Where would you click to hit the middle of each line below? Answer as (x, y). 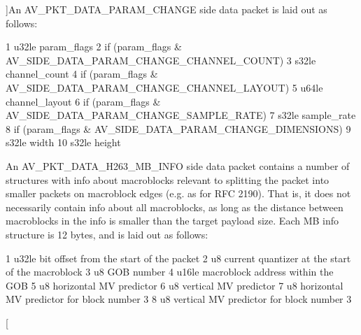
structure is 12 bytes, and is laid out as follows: (107, 234)
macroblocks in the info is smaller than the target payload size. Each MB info (172, 221)
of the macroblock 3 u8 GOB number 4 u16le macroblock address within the (170, 272)
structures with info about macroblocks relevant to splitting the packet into (168, 179)
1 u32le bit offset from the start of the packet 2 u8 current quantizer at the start (178, 258)
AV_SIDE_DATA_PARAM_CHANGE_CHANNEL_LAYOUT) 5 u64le (164, 87)
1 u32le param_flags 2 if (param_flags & (94, 47)
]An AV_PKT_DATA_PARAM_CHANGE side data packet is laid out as (167, 9)
